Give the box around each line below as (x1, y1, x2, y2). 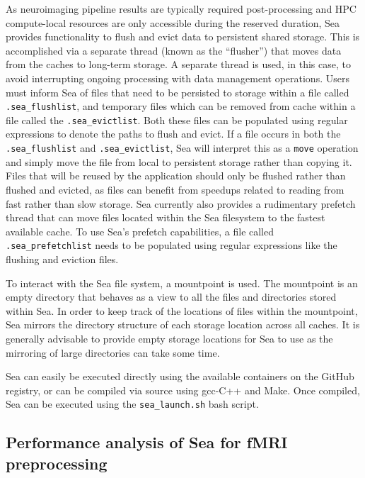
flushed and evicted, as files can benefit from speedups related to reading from (6, 182, 344, 196)
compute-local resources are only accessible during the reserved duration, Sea (6, 15, 340, 30)
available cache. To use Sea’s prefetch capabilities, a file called (6, 223, 274, 238)
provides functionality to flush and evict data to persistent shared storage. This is (6, 29, 360, 44)
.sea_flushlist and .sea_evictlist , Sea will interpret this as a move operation (6, 140, 359, 155)
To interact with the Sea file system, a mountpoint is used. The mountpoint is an (6, 275, 358, 290)
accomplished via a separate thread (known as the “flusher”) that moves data (6, 43, 342, 57)
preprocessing (6, 452, 108, 474)
